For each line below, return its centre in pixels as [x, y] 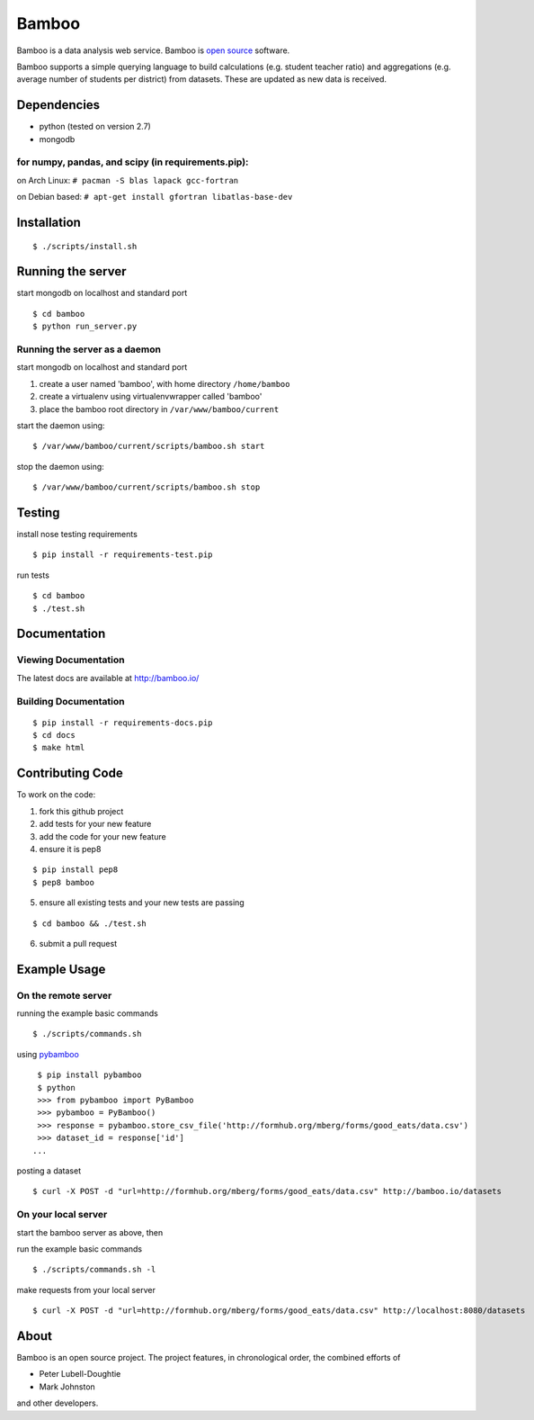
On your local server [62, 1215]
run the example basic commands [80, 1249]
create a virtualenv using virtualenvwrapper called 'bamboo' [151, 397]
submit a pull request [78, 943]
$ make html [59, 748]
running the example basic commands [88, 1013]
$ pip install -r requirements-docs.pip [123, 723]
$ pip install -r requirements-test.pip [123, 555]
